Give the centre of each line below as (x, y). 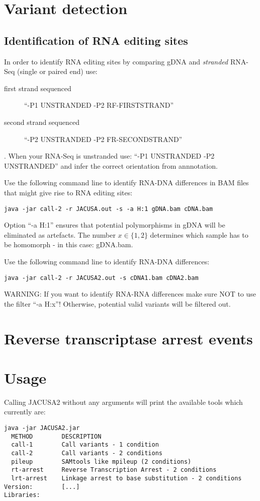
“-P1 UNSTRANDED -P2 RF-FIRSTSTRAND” (99, 105)
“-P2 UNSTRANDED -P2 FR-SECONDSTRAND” (103, 139)
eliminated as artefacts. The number (60, 234)
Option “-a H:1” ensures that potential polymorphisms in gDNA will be (115, 225)
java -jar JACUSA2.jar (42, 428)
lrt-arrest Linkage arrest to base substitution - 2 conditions (126, 479)
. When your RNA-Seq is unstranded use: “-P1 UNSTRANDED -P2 (109, 156)
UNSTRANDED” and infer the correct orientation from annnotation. (111, 165)
